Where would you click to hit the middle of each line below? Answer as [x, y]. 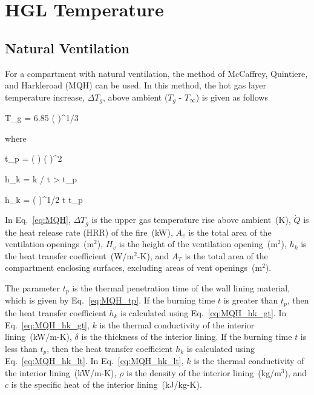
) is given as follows [232, 97]
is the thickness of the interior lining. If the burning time [187, 337]
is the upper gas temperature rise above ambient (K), [191, 220]
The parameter [33, 288]
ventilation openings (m [50, 244]
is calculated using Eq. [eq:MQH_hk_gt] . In [204, 312]
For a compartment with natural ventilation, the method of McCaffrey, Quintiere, [156, 73]
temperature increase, [45, 97]
